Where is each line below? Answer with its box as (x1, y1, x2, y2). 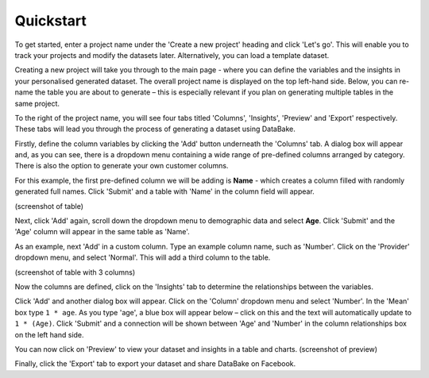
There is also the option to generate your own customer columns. (14, 161, 229, 171)
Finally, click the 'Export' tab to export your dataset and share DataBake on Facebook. (14, 359, 296, 368)
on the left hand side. (14, 330, 84, 339)
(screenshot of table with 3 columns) (14, 267, 136, 277)
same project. (14, 98, 60, 108)
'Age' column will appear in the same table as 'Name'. (14, 227, 190, 237)
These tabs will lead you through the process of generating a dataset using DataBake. (14, 124, 296, 134)
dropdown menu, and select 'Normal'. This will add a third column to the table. (14, 253, 271, 262)
